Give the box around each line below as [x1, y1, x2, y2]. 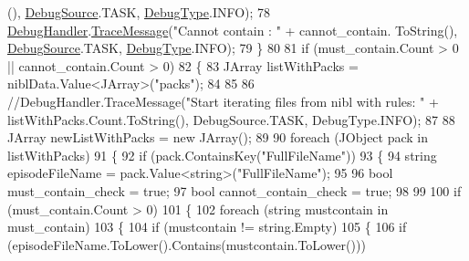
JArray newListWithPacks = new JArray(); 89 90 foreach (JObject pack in [7, 128, 429, 147]
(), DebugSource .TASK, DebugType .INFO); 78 [7, 3, 271, 21]
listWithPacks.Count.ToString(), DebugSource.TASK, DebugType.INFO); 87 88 [7, 110, 455, 129]
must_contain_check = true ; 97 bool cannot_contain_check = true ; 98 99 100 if [7, 181, 462, 200]
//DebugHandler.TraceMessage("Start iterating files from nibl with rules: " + [7, 91, 439, 110]
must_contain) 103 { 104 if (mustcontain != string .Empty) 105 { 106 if [7, 217, 407, 236]
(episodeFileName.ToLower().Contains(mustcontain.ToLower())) [7, 235, 366, 254]
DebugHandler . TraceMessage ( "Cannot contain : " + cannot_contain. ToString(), [7, 20, 458, 39]
